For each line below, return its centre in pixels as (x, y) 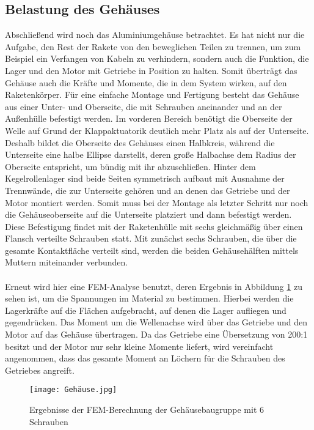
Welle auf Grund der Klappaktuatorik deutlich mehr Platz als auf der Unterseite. (157, 130)
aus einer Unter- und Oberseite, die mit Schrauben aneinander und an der (144, 106)
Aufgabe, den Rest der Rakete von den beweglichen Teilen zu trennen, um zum (153, 46)
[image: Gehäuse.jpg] (73, 390)
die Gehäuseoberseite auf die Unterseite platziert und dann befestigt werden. (148, 214)
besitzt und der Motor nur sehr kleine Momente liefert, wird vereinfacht (139, 346)
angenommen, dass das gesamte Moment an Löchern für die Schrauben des (145, 358)
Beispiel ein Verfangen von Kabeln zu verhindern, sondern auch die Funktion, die (157, 58)
